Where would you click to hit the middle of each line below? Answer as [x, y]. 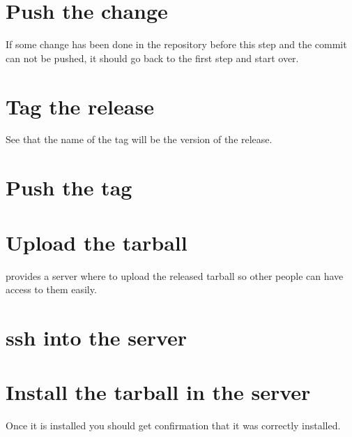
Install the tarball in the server [158, 392]
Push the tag [69, 187]
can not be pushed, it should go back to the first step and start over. [152, 58]
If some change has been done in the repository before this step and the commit [176, 44]
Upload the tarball [97, 242]
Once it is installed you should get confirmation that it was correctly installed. [173, 425]
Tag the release [80, 106]
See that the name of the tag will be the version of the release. [139, 139]
